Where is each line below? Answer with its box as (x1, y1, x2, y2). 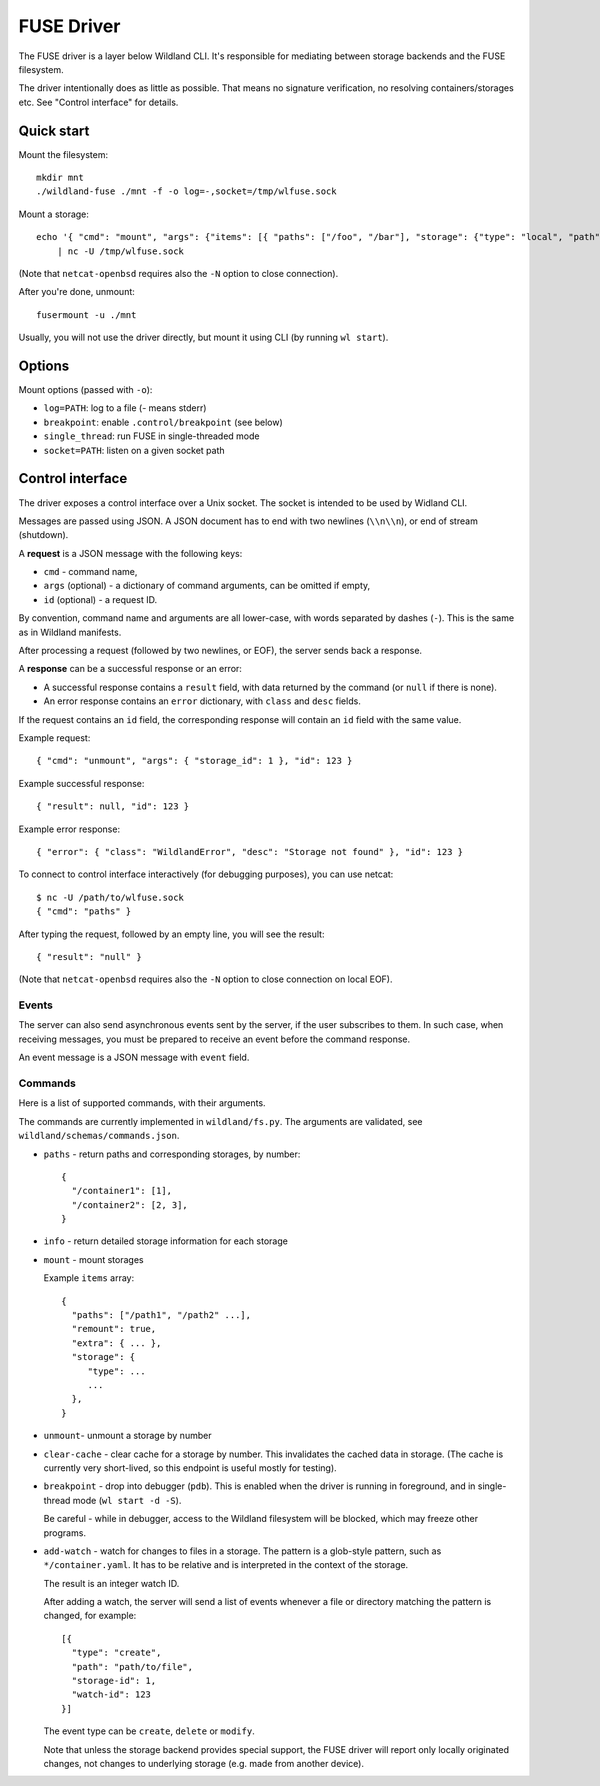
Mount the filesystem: (18, 148, 109, 160)
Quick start (18, 122, 90, 139)
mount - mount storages (43, 1253, 144, 1265)
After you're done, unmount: (18, 286, 135, 298)
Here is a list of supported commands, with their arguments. (18, 1097, 266, 1109)
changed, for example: (43, 1610, 137, 1622)
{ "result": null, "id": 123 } (36, 801, 190, 812)
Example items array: (43, 1272, 135, 1284)
